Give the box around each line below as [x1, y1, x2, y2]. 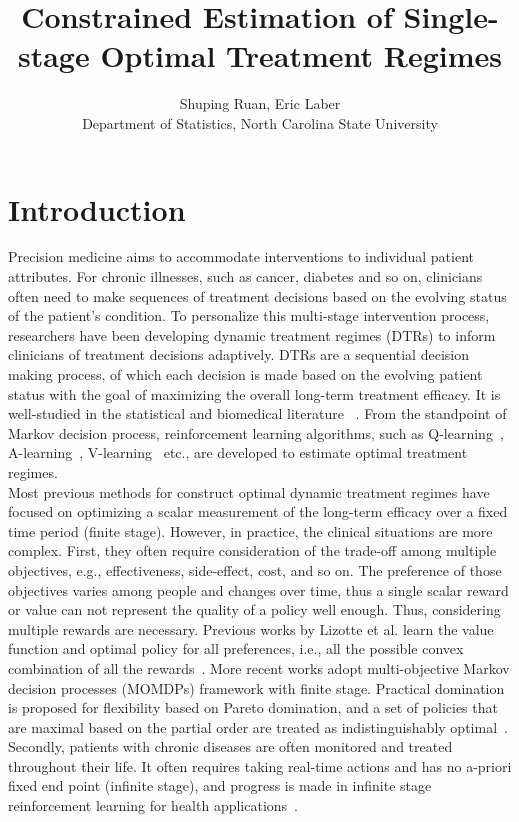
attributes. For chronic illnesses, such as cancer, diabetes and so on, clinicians [8, 266, 483, 287]
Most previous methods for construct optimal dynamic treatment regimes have [8, 481, 490, 502]
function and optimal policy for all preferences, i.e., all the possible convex [8, 638, 464, 659]
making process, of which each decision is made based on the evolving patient [8, 364, 483, 384]
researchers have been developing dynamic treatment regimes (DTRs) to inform [8, 324, 496, 345]
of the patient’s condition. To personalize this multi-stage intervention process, [8, 305, 490, 326]
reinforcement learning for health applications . [8, 795, 299, 816]
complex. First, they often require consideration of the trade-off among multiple [8, 540, 497, 561]
